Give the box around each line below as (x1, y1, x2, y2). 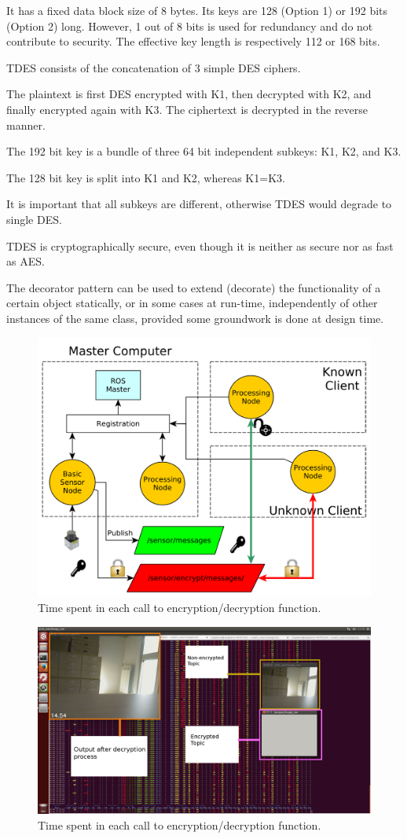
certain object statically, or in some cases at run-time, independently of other (6, 295, 378, 311)
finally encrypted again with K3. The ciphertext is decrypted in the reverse (6, 101, 368, 117)
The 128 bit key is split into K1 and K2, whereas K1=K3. (6, 169, 285, 185)
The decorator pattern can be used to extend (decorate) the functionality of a (6, 279, 381, 295)
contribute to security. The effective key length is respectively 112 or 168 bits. (6, 33, 380, 49)
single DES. (6, 211, 62, 227)
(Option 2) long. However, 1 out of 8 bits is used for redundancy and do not (6, 17, 373, 34)
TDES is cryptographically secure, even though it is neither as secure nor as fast (6, 237, 394, 254)
